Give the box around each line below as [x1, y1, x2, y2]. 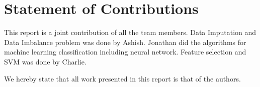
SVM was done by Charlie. [4, 56, 86, 66]
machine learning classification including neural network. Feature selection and [4, 46, 246, 57]
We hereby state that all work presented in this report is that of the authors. [4, 73, 241, 83]
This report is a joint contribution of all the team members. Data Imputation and [4, 27, 256, 37]
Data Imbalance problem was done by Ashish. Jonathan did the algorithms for [4, 36, 246, 47]
